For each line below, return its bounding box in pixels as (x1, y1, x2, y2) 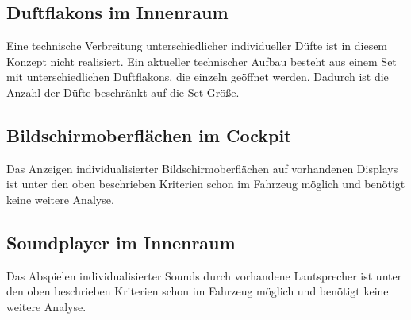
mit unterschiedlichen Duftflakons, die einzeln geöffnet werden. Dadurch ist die (6, 68, 389, 85)
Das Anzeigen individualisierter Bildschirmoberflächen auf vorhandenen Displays (6, 160, 398, 176)
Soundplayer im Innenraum (6, 229, 236, 254)
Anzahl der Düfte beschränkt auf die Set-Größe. (6, 83, 240, 100)
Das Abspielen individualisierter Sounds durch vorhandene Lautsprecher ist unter (6, 267, 402, 283)
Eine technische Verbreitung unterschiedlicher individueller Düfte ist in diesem (6, 37, 388, 54)
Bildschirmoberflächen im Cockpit (6, 122, 292, 147)
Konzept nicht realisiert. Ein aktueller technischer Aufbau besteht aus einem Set (6, 52, 397, 69)
